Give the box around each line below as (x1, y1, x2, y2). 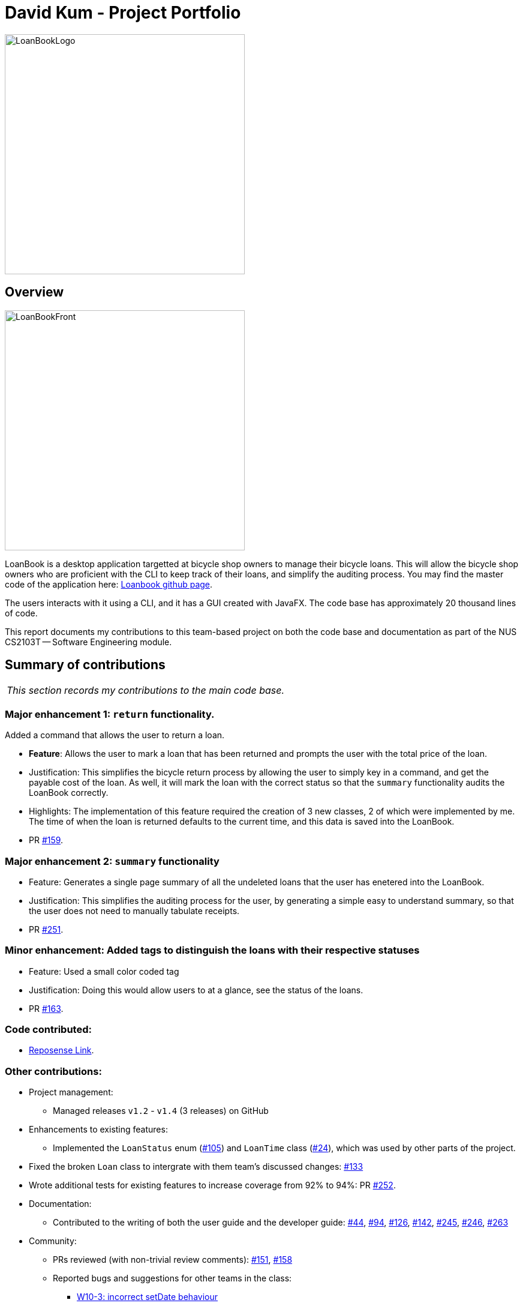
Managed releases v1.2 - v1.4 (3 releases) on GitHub (53, 1106, 269, 1116)
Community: (29, 1236, 77, 1247)
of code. (5, 607, 38, 618)
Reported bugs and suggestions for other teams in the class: (53, 1273, 292, 1284)
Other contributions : (5, 1065, 102, 1077)
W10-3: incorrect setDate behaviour (77, 1292, 218, 1302)
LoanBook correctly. (29, 787, 109, 798)
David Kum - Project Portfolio (5, 2, 241, 23)
